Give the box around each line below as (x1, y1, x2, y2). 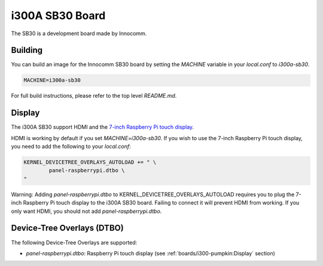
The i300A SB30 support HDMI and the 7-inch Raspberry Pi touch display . (11, 123, 194, 131)
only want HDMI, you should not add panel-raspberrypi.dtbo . (11, 208, 162, 215)
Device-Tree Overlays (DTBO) (11, 223, 124, 233)
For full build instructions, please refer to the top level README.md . (11, 92, 177, 100)
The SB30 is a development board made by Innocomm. (11, 30, 147, 37)
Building (11, 45, 43, 55)
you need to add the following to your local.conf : (11, 143, 131, 150)
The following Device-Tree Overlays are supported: (11, 239, 138, 246)
